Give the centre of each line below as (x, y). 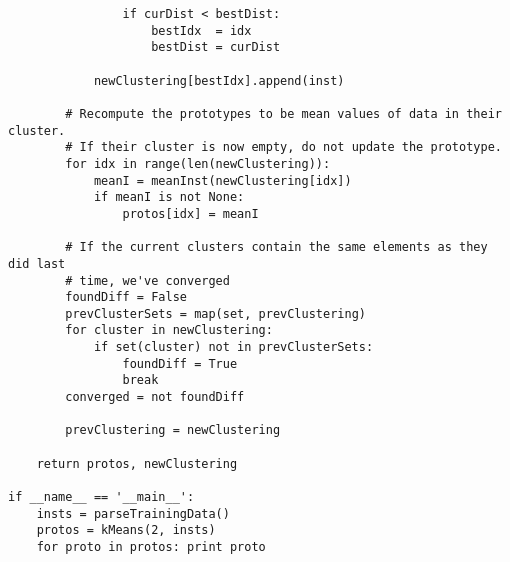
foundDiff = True (180, 363)
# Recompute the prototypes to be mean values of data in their (283, 113)
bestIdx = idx (201, 30)
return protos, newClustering (137, 463)
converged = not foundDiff (155, 397)
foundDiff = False (126, 297)
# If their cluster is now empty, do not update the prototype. (283, 147)
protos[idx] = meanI (190, 213)
